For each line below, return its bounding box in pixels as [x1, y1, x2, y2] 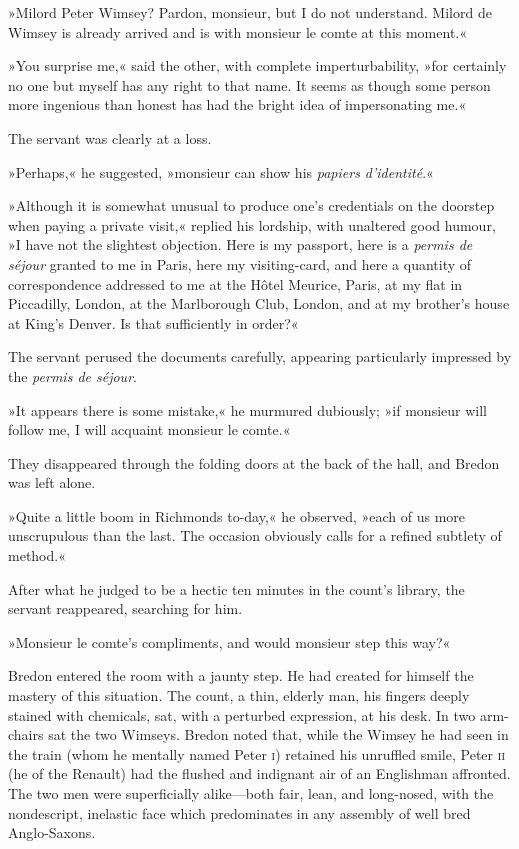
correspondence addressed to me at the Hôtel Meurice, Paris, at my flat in [8, 273, 463, 294]
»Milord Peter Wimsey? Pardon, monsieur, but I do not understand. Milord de [8, 2, 492, 22]
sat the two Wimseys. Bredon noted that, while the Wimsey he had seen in [48, 724, 509, 745]
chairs [8, 724, 44, 745]
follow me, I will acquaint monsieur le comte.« [8, 419, 291, 440]
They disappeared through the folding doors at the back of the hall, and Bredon [8, 452, 500, 473]
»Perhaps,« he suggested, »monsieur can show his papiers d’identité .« [8, 161, 434, 182]
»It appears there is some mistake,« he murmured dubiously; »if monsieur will [8, 399, 487, 420]
